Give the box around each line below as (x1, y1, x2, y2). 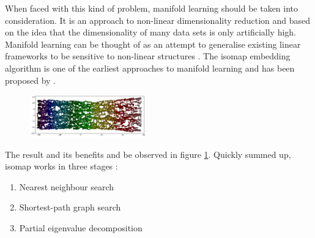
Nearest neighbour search (19, 180, 114, 193)
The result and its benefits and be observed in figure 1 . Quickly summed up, (5, 147, 291, 160)
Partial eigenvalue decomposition (19, 221, 143, 234)
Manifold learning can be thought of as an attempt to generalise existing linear (5, 37, 301, 50)
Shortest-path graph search (19, 201, 121, 214)
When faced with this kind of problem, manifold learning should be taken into (5, 2, 298, 14)
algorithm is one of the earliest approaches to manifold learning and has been (5, 61, 295, 74)
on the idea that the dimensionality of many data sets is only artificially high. (5, 26, 296, 39)
